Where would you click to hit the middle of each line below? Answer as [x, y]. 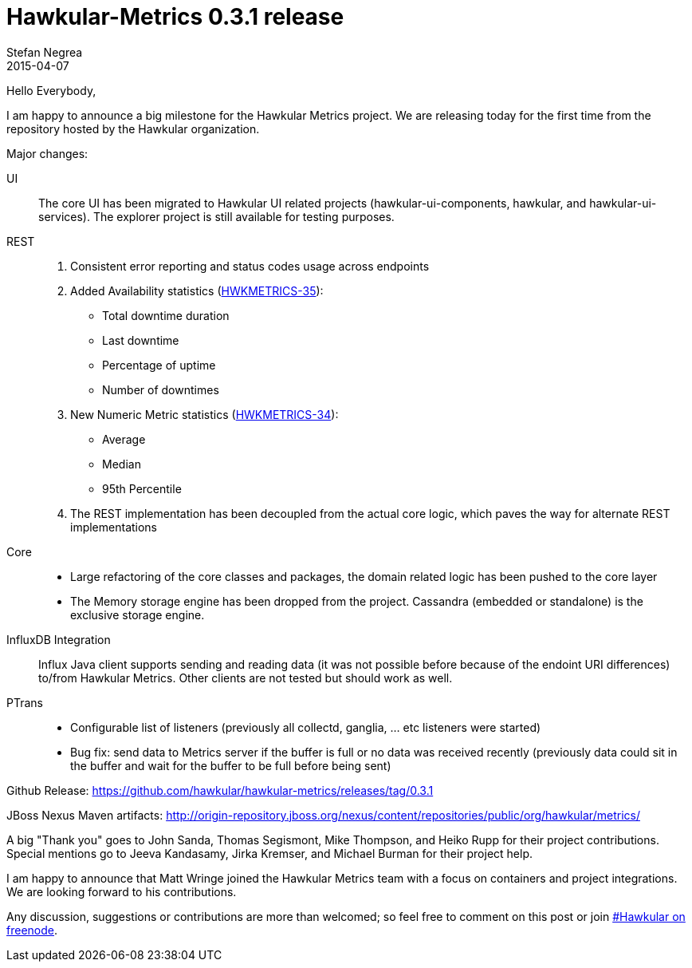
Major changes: [47, 153]
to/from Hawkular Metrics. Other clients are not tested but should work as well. [246, 678]
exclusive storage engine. [138, 614]
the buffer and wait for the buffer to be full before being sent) [231, 765]
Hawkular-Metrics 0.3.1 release [175, 17]
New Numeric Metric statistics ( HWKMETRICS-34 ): [204, 414]
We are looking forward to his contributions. [122, 891]
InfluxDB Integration [59, 639]
